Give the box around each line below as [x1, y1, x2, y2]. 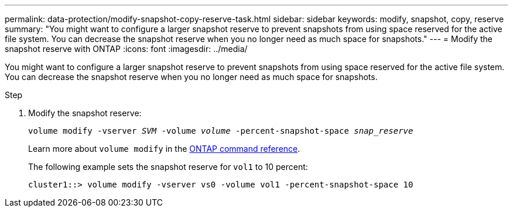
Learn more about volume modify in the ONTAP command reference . [28, 144, 300, 154]
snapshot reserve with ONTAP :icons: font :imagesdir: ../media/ [5, 44, 248, 54]
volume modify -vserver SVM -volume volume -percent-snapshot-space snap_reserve [28, 126, 413, 135]
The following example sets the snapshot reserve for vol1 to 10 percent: [28, 162, 308, 172]
